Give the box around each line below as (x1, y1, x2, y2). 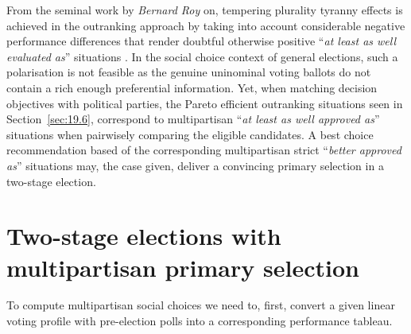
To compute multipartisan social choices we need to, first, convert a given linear (6, 297, 395, 313)
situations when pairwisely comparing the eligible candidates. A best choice (6, 126, 374, 142)
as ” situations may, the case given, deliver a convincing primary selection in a (6, 157, 384, 173)
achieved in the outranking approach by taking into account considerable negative (6, 17, 405, 33)
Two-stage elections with (6, 219, 281, 252)
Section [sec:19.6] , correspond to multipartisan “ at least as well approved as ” (6, 111, 380, 127)
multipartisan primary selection (6, 250, 359, 283)
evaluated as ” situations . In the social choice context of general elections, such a (6, 48, 398, 64)
